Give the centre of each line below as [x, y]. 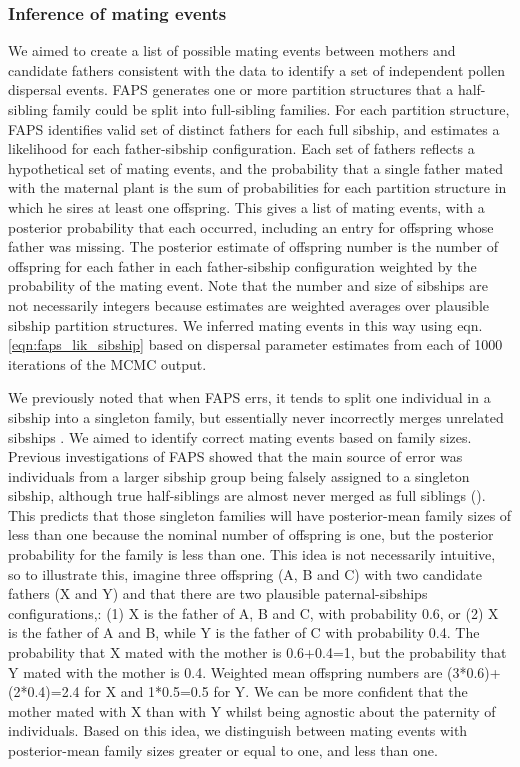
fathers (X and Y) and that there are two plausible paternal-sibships [218, 593]
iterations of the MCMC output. [107, 363]
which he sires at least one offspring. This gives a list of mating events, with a [246, 206]
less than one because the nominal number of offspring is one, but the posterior [251, 534]
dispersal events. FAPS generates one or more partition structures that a [231, 89]
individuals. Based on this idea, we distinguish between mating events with [238, 730]
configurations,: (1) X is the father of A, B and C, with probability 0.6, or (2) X [253, 612]
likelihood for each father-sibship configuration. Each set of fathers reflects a [241, 148]
